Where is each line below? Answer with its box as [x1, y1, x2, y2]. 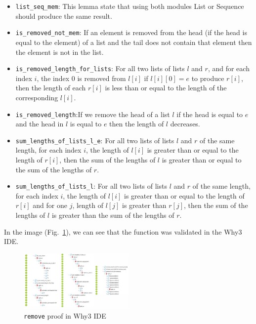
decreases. [170, 119, 200, 129]
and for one [33, 200, 67, 210]
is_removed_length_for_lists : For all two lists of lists [15, 63, 185, 74]
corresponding [15, 92, 58, 102]
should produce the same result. [15, 10, 112, 21]
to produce [191, 73, 224, 83]
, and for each [208, 63, 250, 74]
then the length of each [15, 82, 86, 93]
